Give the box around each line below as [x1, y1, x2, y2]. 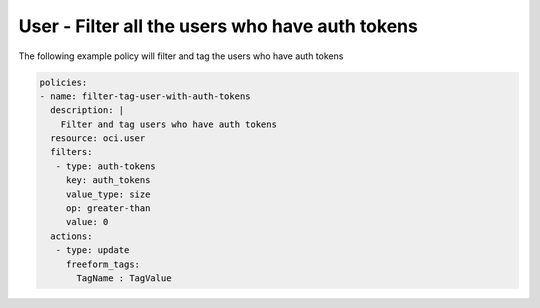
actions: [50, 230, 93, 242]
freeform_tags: [65, 258, 140, 270]
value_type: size [65, 188, 151, 200]
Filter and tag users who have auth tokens [60, 118, 277, 130]
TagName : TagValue [76, 273, 172, 284]
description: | [50, 105, 125, 116]
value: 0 [65, 216, 109, 228]
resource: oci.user [50, 133, 146, 144]
